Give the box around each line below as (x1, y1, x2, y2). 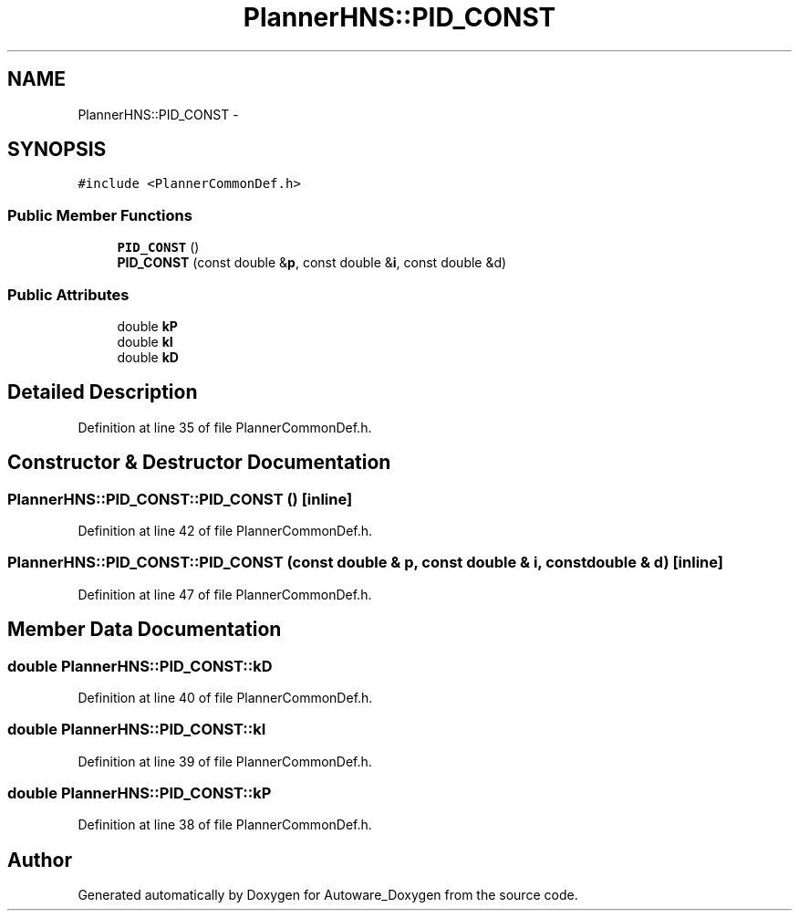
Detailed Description (7, 381, 198, 404)
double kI (117, 333, 173, 349)
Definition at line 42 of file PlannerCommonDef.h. (78, 523, 373, 538)
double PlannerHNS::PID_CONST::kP (7, 784, 272, 803)
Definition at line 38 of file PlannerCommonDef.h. (78, 817, 372, 833)
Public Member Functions (7, 205, 192, 224)
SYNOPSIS (7, 138, 107, 162)
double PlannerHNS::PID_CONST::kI (7, 720, 266, 739)
